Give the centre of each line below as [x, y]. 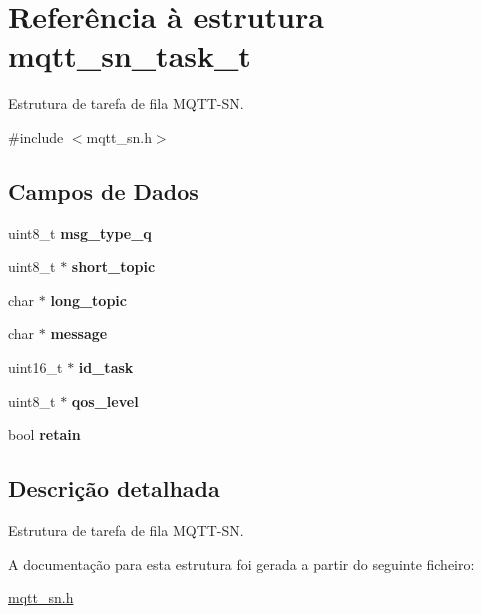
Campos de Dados [103, 190]
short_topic [113, 266]
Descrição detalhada [114, 488]
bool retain [44, 434]
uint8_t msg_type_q [80, 232]
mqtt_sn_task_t [129, 55]
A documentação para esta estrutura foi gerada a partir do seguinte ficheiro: [241, 563]
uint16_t [35, 367]
